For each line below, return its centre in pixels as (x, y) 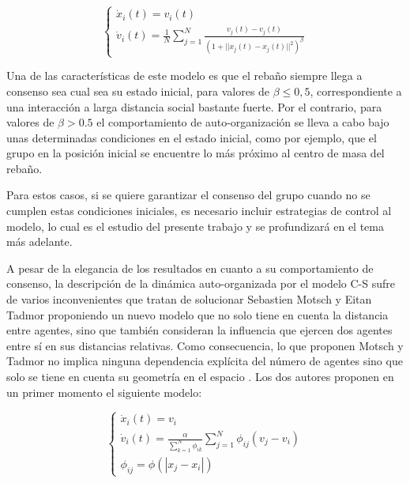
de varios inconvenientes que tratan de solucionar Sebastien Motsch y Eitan (189, 299)
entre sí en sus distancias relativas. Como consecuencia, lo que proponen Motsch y (205, 345)
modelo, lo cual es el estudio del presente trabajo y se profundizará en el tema (195, 226)
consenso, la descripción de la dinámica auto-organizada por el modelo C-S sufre (201, 283)
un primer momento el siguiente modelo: (104, 392)
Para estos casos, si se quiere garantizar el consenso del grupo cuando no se (188, 195)
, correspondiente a (356, 91)
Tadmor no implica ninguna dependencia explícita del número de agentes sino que (205, 361)
